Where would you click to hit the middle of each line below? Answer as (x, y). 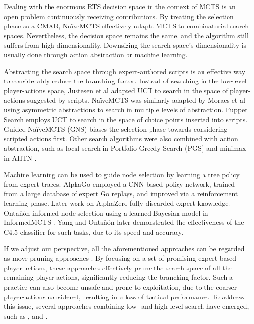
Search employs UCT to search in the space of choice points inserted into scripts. (126, 119)
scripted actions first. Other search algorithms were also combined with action (121, 138)
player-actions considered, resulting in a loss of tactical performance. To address (124, 296)
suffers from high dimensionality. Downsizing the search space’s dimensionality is (125, 45)
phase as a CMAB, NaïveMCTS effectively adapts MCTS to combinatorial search (127, 26)
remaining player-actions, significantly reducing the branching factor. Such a (119, 277)
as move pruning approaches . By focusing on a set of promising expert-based (120, 258)
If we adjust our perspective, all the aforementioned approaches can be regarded (124, 248)
